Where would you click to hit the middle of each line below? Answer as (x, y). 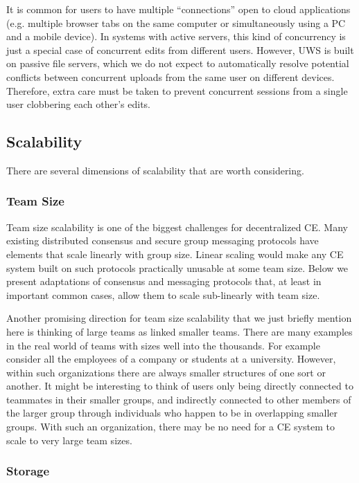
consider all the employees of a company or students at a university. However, (171, 359)
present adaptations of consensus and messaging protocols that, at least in (164, 281)
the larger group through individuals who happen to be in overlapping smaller (172, 413)
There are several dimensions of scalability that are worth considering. (155, 170)
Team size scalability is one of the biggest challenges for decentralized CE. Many (177, 227)
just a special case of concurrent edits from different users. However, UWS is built (180, 49)
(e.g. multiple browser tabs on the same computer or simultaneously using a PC (176, 22)
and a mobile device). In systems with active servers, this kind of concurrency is (176, 36)
